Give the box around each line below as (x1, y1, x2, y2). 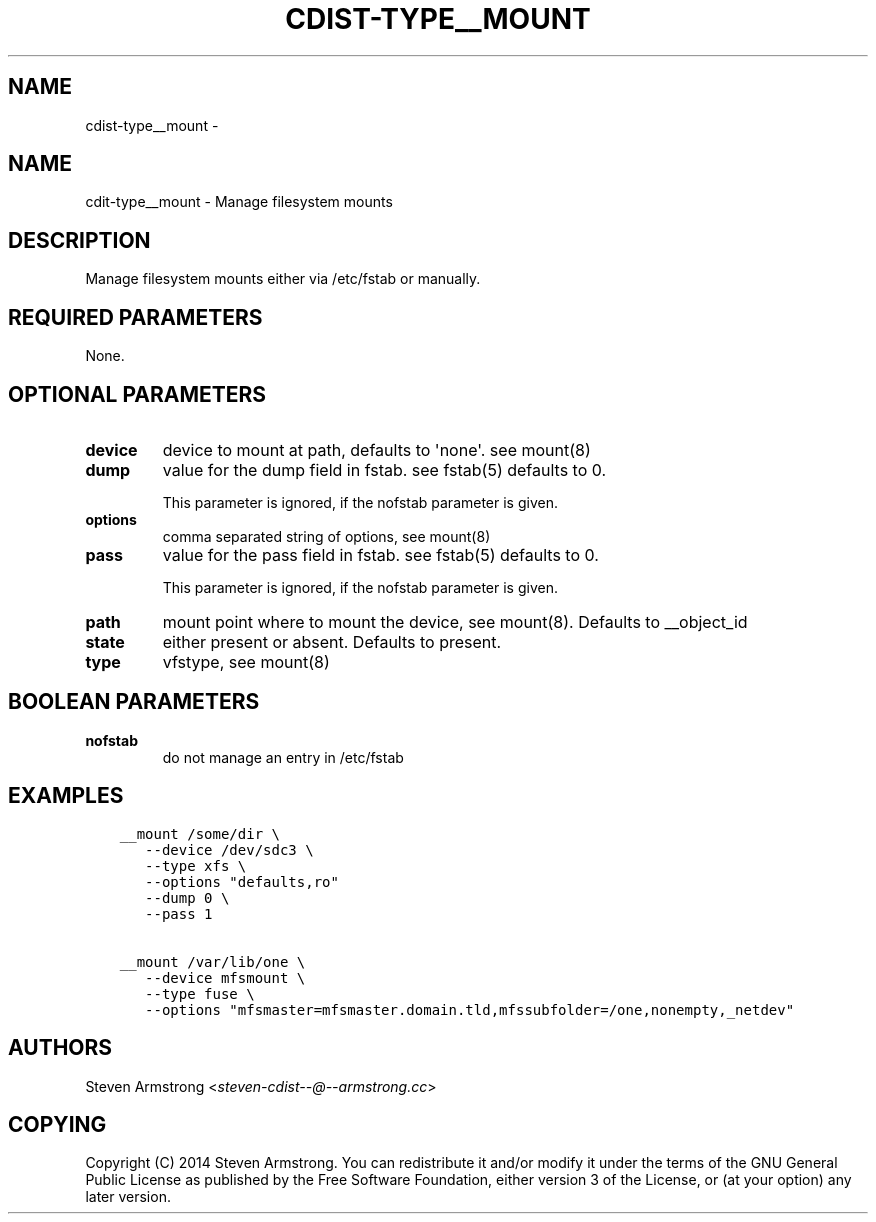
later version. (85, 1188, 171, 1206)
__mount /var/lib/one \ (119, 953, 306, 970)
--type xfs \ (145, 857, 247, 874)
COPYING (8, 1111, 107, 1137)
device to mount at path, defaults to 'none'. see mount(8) (162, 439, 591, 460)
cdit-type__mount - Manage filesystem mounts (85, 193, 393, 211)
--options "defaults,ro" (145, 873, 339, 890)
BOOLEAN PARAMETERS (8, 689, 260, 715)
